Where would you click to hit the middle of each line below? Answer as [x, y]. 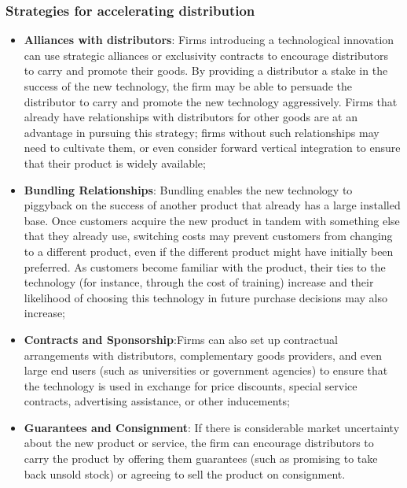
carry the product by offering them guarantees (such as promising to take [201, 458]
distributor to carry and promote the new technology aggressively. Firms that [211, 101]
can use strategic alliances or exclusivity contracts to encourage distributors [206, 55]
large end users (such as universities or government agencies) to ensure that [206, 370]
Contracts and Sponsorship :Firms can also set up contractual [181, 339]
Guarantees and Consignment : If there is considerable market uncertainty [212, 427]
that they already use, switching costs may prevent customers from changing [208, 236]
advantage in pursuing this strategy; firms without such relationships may [202, 132]
